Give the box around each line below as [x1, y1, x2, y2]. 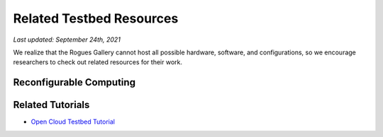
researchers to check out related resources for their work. [13, 58, 183, 66]
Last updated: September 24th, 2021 [13, 35, 121, 44]
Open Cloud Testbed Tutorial [30, 117, 115, 126]
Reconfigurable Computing [13, 76, 136, 88]
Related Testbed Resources [13, 11, 179, 26]
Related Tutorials [13, 99, 90, 111]
